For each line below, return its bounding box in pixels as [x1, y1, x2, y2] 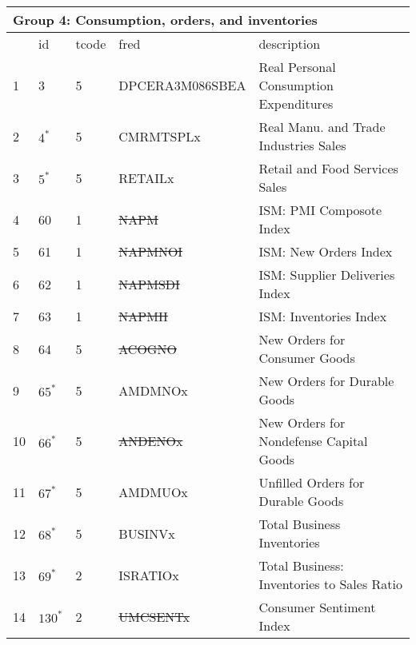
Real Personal [258, 58, 336, 76]
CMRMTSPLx [118, 126, 201, 145]
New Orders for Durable [258, 372, 394, 390]
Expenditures [258, 94, 334, 113]
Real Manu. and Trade [258, 117, 386, 136]
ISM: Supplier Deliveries [258, 265, 395, 284]
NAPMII [118, 307, 168, 325]
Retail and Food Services [258, 159, 398, 177]
